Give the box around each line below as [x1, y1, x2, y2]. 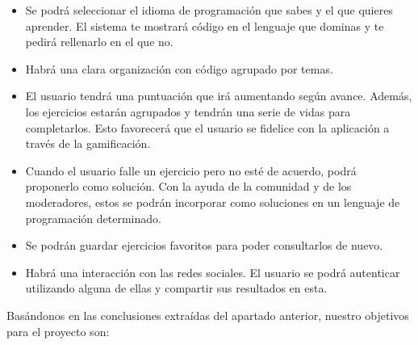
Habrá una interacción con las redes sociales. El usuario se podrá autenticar [25, 263, 400, 280]
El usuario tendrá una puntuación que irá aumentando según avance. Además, [25, 87, 412, 104]
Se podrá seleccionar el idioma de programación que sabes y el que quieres [25, 2, 393, 18]
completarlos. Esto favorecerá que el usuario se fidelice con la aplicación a [25, 119, 390, 136]
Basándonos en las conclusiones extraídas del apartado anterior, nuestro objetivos [6, 306, 409, 323]
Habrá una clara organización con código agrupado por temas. [25, 60, 333, 77]
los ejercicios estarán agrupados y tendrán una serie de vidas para [25, 103, 351, 120]
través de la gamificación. [25, 135, 151, 152]
